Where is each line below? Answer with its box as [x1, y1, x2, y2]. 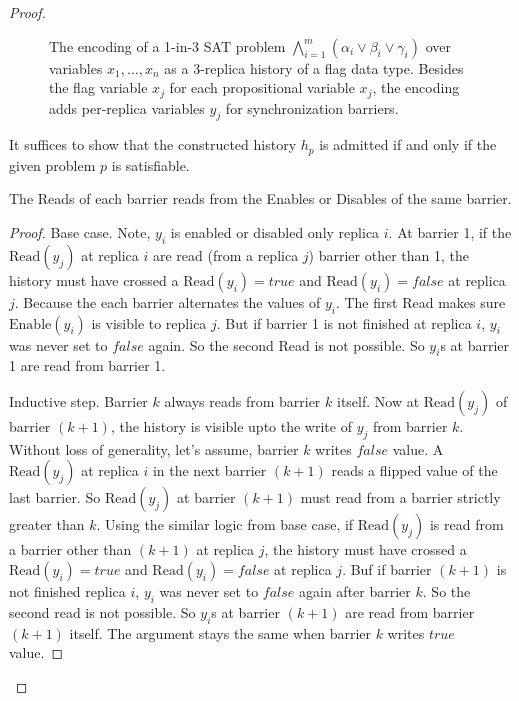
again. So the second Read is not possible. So [148, 334, 425, 355]
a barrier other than [9, 539, 132, 560]
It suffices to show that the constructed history [9, 134, 297, 155]
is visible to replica [91, 312, 207, 333]
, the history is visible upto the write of [110, 416, 352, 437]
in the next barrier [152, 460, 267, 481]
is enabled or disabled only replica [170, 222, 380, 243]
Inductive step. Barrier [9, 391, 148, 412]
